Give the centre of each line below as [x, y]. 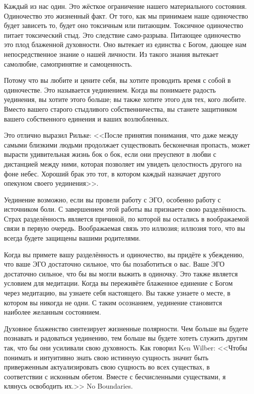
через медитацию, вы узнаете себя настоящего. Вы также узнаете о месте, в [117, 293]
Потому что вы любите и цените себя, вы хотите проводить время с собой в [117, 80]
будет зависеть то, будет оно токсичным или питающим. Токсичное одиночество [124, 25]
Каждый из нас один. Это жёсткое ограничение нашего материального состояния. [126, 6]
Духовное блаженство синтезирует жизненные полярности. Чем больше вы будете [126, 328]
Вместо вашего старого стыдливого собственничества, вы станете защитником [120, 109]
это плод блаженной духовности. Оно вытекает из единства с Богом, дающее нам [125, 44]
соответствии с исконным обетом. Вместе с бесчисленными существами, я [115, 376]
